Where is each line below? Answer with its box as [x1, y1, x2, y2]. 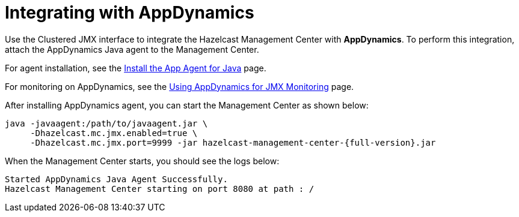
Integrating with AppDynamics [5, 2, 254, 23]
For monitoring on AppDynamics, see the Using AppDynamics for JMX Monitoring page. [5, 81, 354, 92]
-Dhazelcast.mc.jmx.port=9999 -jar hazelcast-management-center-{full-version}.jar [30, 137, 436, 147]
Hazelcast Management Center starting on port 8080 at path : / [5, 183, 315, 194]
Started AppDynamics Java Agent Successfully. [5, 174, 228, 184]
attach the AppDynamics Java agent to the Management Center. [5, 44, 259, 55]
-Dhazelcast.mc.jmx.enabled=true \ [30, 128, 198, 138]
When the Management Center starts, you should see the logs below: [5, 155, 280, 166]
